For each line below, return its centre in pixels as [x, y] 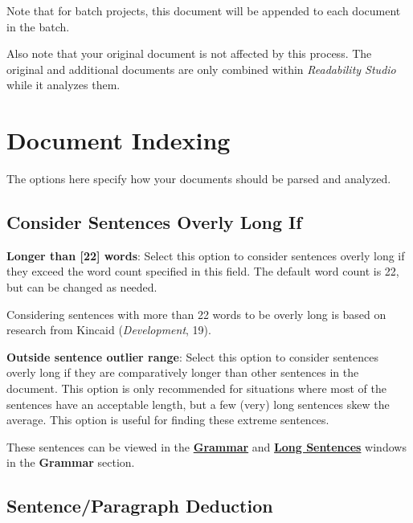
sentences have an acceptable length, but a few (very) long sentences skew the [198, 404]
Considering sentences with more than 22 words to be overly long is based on [196, 314]
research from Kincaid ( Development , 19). [109, 330]
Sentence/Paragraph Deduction [140, 506]
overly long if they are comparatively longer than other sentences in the [183, 372]
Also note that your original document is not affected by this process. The [189, 53]
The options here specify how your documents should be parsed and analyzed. [199, 179]
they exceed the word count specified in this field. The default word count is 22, [203, 271]
